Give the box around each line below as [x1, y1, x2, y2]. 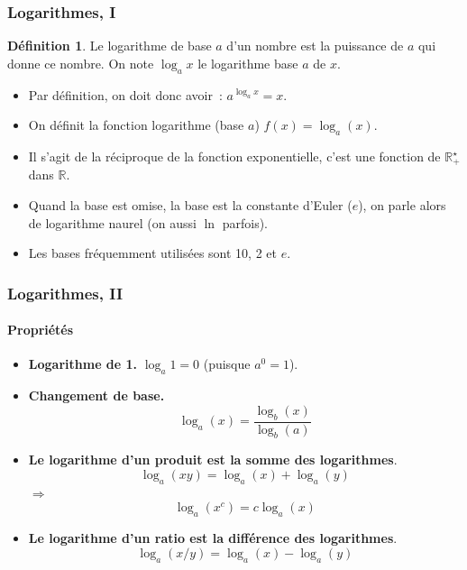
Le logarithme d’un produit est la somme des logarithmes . [28, 450, 398, 469]
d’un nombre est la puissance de [226, 36, 404, 55]
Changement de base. [28, 386, 165, 405]
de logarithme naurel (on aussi [28, 213, 197, 232]
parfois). [222, 213, 268, 232]
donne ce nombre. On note [7, 53, 154, 72]
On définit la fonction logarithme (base [28, 115, 244, 134]
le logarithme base [197, 53, 298, 72]
